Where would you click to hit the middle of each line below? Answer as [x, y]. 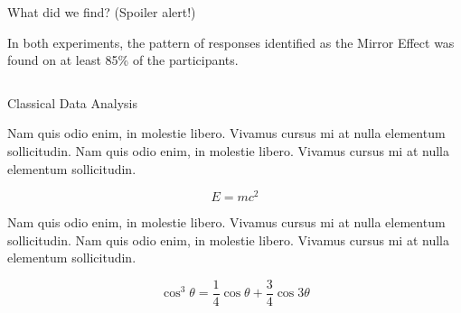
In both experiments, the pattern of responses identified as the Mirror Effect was [231, 42]
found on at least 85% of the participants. [123, 60]
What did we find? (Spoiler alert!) [102, 12]
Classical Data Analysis [72, 102]
